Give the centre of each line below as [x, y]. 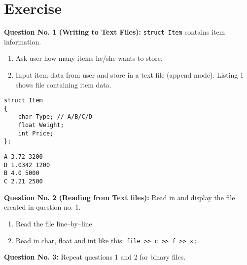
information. [23, 41]
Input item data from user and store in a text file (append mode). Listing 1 [129, 74]
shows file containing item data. [63, 84]
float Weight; [41, 125]
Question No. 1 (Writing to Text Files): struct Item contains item [115, 32]
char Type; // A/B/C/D [55, 117]
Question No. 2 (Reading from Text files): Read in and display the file [120, 197]
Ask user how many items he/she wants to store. [89, 58]
